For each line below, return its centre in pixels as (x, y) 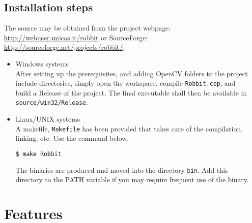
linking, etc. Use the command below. (72, 138)
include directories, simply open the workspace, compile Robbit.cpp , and (126, 83)
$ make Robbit (38, 154)
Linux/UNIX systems (48, 119)
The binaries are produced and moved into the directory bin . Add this (122, 170)
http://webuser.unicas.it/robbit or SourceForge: (76, 37)
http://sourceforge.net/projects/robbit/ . (65, 47)
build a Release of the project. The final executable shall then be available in (131, 92)
